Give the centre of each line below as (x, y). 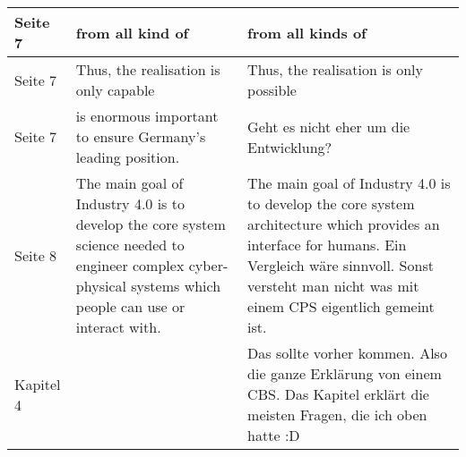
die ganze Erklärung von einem (345, 373)
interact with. (118, 327)
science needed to (130, 245)
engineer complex (130, 265)
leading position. (128, 157)
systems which (176, 286)
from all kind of (132, 32)
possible (272, 90)
